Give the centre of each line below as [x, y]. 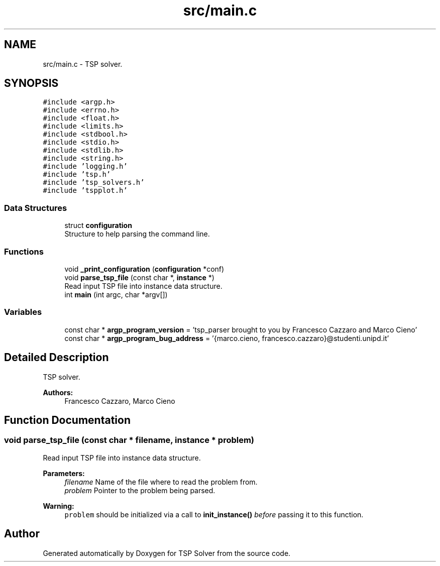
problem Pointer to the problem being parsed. [140, 490]
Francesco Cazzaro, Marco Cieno [120, 401]
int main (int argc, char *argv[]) [116, 294]
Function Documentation [67, 420]
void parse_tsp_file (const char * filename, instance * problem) [129, 440]
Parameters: [64, 473]
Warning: [59, 506]
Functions [24, 251]
